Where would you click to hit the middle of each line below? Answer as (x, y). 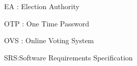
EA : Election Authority (42, 6)
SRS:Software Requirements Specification (68, 57)
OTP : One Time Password (47, 23)
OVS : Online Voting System (49, 40)
